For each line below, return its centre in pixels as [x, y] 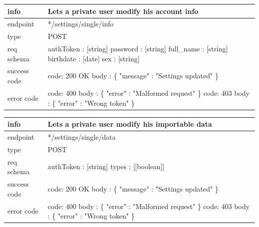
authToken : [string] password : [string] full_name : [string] [138, 49]
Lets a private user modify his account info [123, 11]
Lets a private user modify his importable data [130, 124]
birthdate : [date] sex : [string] [94, 58]
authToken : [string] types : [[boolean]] [106, 166]
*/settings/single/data [82, 136]
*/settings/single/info [80, 24]
